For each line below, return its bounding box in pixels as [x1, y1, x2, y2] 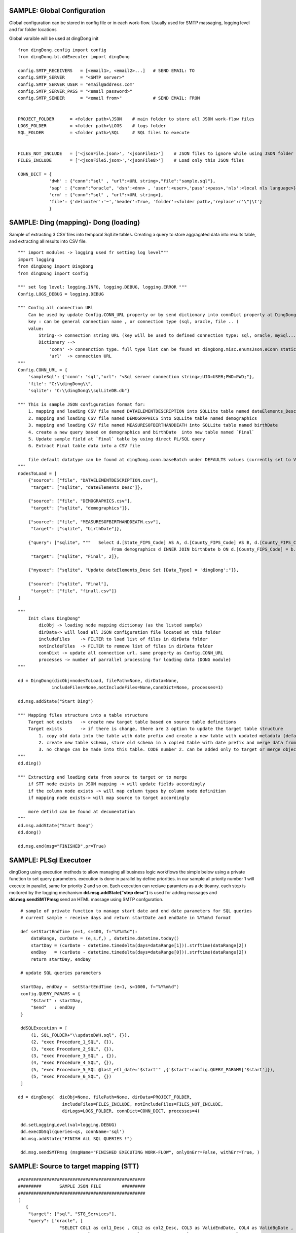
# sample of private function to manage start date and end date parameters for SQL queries [20, 908, 252, 913]
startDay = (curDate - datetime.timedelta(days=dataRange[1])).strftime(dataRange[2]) [31, 943, 247, 948]
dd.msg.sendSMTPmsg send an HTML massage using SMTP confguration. [9, 897, 164, 903]
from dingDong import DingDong [18, 264, 94, 269]
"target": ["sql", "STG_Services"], [28, 1211, 117, 1217]
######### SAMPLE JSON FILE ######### [18, 1184, 146, 1189]
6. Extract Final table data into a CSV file [28, 443, 141, 449]
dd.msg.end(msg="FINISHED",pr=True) [18, 843, 107, 849]
